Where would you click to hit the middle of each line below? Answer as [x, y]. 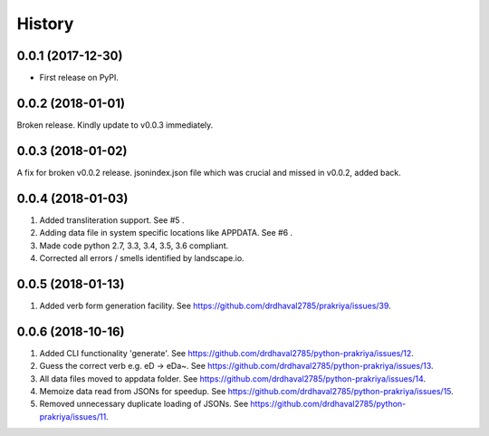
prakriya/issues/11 [73, 416]
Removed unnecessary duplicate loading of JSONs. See [144, 404]
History [45, 24]
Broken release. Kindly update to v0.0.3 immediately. [115, 125]
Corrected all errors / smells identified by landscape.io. [142, 257]
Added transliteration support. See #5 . [112, 220]
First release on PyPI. [79, 78]
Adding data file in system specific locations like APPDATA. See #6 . [166, 233]
